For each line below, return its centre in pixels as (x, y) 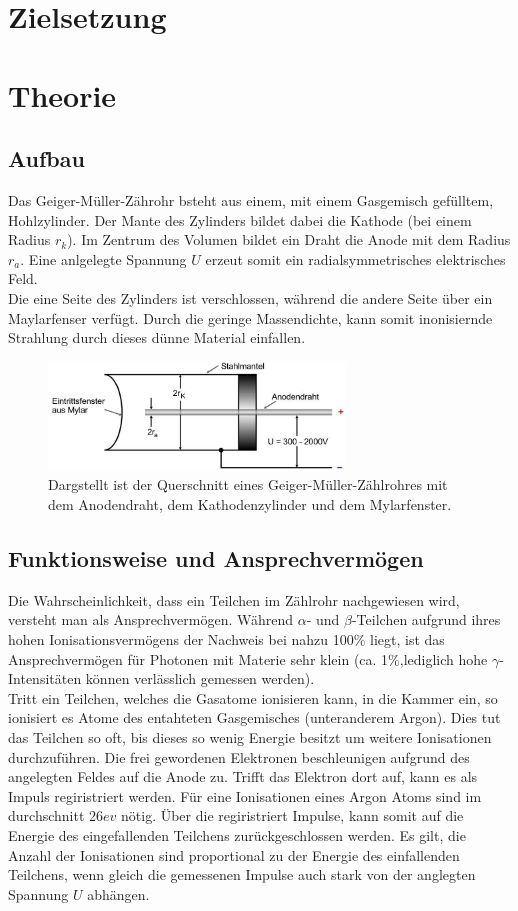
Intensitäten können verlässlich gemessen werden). (161, 678)
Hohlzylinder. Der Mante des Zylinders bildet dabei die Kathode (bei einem (240, 219)
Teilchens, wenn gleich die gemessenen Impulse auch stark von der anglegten (242, 874)
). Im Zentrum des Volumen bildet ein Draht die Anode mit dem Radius (289, 239)
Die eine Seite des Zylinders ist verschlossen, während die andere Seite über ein (250, 297)
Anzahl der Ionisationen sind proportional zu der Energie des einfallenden (234, 854)
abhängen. (118, 893)
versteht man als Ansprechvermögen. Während (151, 619)
